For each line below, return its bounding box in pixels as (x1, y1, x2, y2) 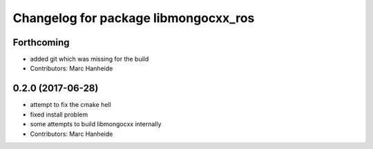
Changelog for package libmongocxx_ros (12, 10, 255, 26)
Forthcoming (12, 37, 70, 48)
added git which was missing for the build (30, 55, 149, 63)
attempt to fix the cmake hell (30, 101, 112, 109)
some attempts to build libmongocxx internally (30, 120, 162, 128)
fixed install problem (30, 110, 88, 119)
